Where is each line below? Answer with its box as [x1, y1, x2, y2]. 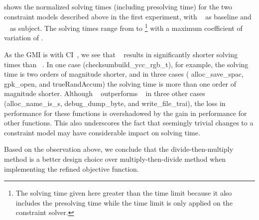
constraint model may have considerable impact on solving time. [4, 127, 200, 137]
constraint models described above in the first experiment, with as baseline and [4, 11, 252, 21]
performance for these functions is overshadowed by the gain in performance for [4, 108, 247, 118]
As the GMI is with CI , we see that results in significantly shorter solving [4, 49, 238, 60]
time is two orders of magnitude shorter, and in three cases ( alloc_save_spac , [4, 69, 244, 79]
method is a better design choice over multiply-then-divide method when [4, 153, 226, 164]
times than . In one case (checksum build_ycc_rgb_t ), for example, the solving [4, 59, 249, 69]
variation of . [4, 32, 43, 43]
